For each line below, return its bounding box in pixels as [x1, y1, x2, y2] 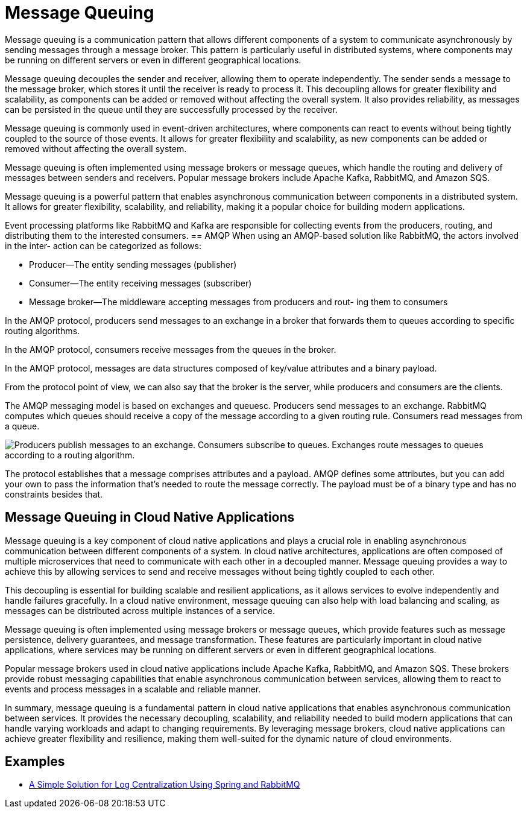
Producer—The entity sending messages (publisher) [29, 259, 237, 270]
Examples [5, 754, 65, 770]
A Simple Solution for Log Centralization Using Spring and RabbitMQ [29, 779, 300, 790]
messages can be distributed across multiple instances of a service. [5, 605, 276, 616]
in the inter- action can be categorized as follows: [5, 240, 201, 251]
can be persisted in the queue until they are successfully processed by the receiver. [5, 104, 338, 115]
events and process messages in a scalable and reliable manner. [5, 683, 261, 694]
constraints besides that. [5, 489, 103, 499]
